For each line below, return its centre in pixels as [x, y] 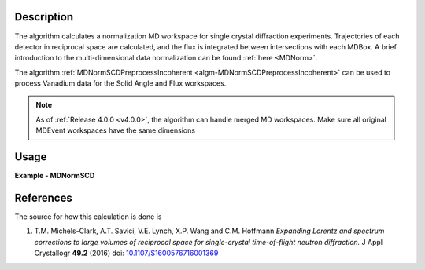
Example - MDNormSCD [55, 176]
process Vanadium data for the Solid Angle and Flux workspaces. [120, 83]
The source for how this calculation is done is [88, 217]
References [43, 197]
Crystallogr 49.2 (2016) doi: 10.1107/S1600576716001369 [126, 253]
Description [44, 17]
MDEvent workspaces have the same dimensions [116, 130]
